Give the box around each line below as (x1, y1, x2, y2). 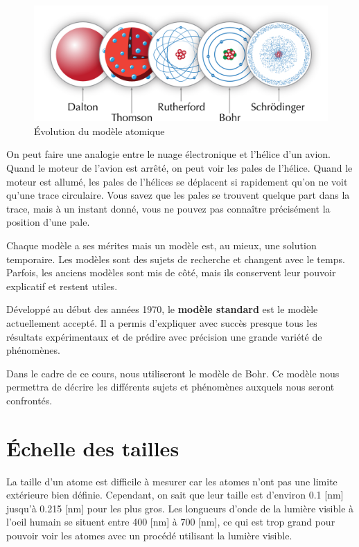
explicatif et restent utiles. (6, 278, 118, 293)
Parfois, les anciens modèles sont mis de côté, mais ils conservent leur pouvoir (6, 265, 336, 280)
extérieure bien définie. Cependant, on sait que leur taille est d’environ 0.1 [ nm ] (6, 487, 344, 502)
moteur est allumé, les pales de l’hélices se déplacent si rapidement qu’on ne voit (6, 174, 348, 188)
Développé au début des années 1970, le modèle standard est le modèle (6, 302, 318, 316)
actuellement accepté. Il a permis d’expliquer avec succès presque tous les (6, 316, 317, 330)
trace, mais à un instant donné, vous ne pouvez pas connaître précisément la (6, 201, 331, 215)
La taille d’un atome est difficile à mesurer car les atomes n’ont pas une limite (6, 474, 338, 488)
